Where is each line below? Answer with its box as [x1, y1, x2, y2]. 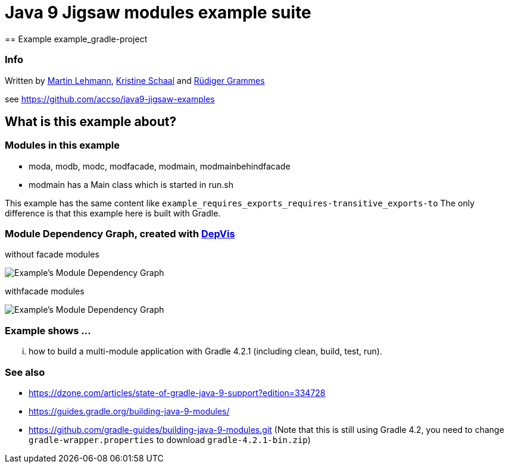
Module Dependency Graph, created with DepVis [5, 228, 235, 240]
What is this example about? [5, 114, 177, 129]
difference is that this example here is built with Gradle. [5, 208, 221, 218]
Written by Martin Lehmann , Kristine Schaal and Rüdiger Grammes [5, 75, 265, 86]
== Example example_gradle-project [5, 33, 148, 44]
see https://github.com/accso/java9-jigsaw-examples [5, 93, 215, 104]
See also [5, 366, 45, 378]
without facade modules [5, 249, 99, 260]
